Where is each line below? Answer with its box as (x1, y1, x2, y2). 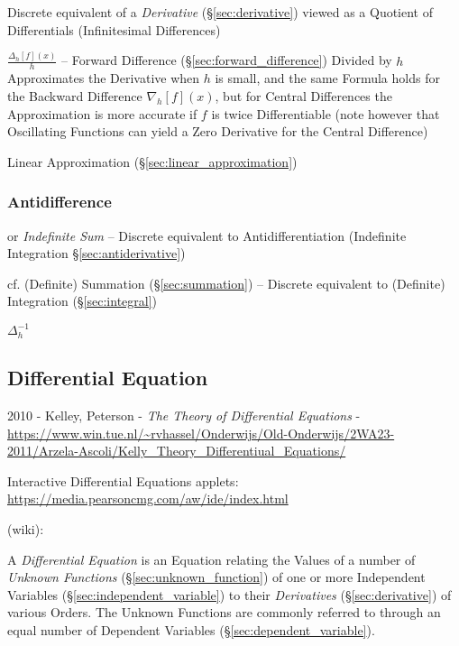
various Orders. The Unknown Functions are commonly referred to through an (7, 603, 441, 622)
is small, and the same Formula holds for (215, 69, 440, 88)
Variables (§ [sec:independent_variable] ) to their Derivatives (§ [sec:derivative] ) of (7, 585, 452, 604)
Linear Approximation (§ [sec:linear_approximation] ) (7, 152, 298, 171)
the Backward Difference (7, 86, 142, 105)
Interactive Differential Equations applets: (7, 471, 239, 490)
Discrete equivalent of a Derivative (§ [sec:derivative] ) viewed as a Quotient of (7, 3, 434, 21)
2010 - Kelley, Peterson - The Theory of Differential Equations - (7, 406, 361, 425)
